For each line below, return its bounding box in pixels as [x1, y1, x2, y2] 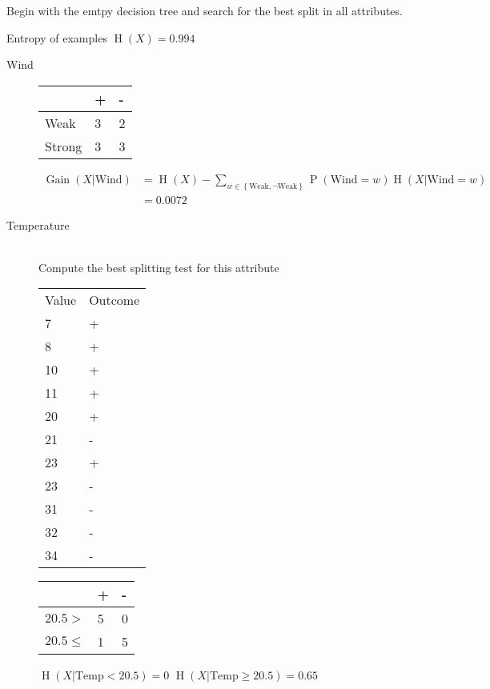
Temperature [6, 216, 70, 233]
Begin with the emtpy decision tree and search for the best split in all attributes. [6, 2, 403, 18]
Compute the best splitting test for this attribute [38, 258, 279, 275]
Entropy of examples [6, 29, 107, 46]
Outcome [89, 290, 140, 310]
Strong [45, 136, 82, 155]
